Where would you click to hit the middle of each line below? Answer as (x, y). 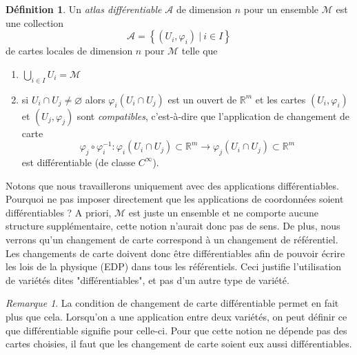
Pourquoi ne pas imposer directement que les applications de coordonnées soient (175, 199)
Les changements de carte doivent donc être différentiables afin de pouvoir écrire (175, 253)
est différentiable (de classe (79, 162)
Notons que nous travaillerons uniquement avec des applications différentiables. (172, 185)
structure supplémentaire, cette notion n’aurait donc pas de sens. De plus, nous (173, 226)
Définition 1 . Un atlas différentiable (84, 9)
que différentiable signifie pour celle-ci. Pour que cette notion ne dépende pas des (176, 330)
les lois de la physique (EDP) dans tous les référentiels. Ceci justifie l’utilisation (174, 266)
